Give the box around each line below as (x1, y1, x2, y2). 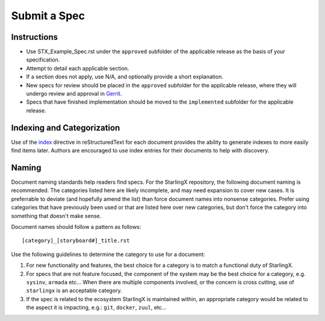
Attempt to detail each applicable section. (26, 64, 129, 72)
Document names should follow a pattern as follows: (11, 223, 141, 230)
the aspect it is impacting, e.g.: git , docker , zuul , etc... (26, 304, 167, 311)
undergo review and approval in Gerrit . (26, 90, 122, 98)
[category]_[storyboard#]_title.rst (22, 237, 130, 244)
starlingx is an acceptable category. (26, 287, 123, 295)
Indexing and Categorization (11, 122, 120, 132)
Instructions (11, 32, 58, 42)
